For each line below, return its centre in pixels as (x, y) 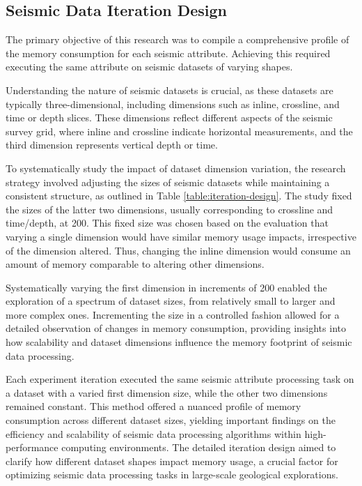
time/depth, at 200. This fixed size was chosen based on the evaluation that (167, 223)
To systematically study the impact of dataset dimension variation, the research (176, 168)
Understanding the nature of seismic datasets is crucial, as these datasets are (170, 90)
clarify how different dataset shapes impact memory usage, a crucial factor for (172, 461)
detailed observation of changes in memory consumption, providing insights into (176, 328)
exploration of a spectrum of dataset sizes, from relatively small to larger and (171, 301)
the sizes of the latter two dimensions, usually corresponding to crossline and (170, 209)
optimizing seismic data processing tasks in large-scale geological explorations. (172, 474)
